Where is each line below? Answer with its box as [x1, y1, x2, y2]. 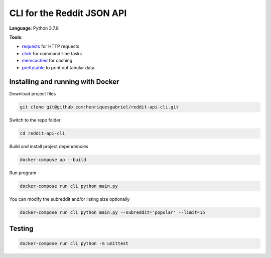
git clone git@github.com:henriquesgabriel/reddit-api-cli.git [20, 104, 179, 110]
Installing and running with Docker [9, 78, 119, 86]
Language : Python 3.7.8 [9, 25, 59, 31]
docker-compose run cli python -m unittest [20, 240, 129, 246]
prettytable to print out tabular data [22, 64, 95, 70]
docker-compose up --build [20, 157, 86, 163]
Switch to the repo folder [9, 117, 61, 123]
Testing [9, 224, 34, 233]
